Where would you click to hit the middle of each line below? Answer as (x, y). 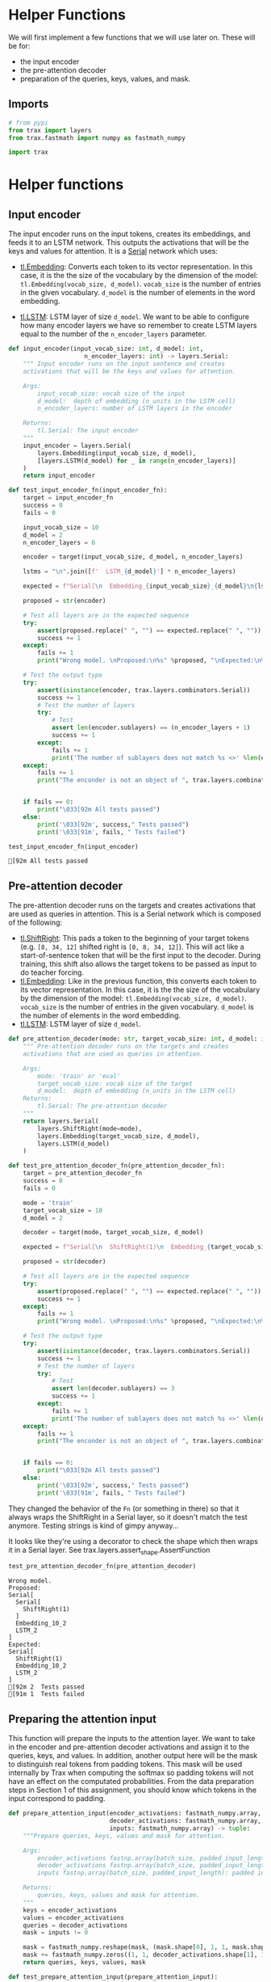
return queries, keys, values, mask (85, 1963)
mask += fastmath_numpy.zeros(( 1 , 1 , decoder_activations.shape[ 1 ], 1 (144, 1955)
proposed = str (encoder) (65, 601)
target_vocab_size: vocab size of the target (115, 1084)
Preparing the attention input (83, 1719)
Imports (29, 104)
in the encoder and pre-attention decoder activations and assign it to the (129, 1747)
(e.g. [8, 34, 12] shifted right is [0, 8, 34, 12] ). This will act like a (132, 947)
